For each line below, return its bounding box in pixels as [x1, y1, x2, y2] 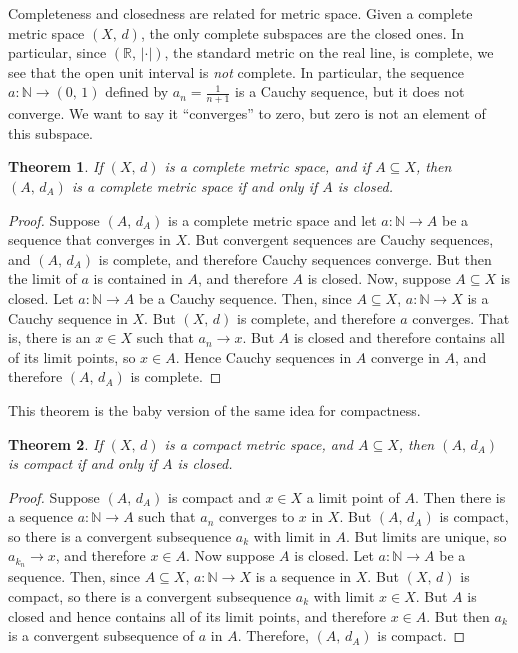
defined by [105, 81, 169, 102]
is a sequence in [255, 566, 352, 587]
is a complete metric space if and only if [71, 175, 318, 196]
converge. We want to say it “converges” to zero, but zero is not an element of [8, 103, 486, 124]
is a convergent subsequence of [8, 625, 195, 646]
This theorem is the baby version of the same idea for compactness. [8, 399, 421, 420]
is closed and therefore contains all [293, 327, 506, 348]
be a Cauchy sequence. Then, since [138, 287, 352, 308]
